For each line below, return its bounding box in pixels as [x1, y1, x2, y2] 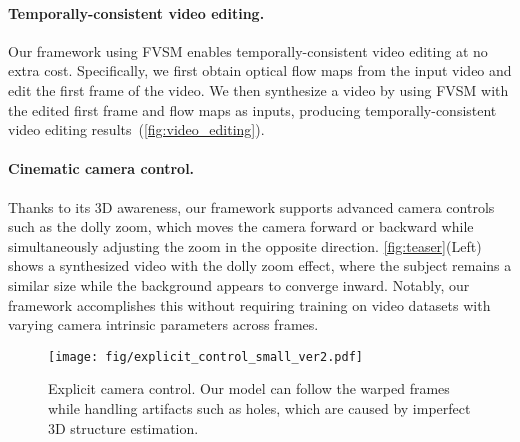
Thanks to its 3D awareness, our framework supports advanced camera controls [8, 196, 495, 217]
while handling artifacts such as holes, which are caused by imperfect [48, 397, 471, 418]
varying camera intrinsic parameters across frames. [8, 314, 319, 335]
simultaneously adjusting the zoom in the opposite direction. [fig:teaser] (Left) [8, 235, 482, 256]
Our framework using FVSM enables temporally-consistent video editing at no [8, 40, 488, 61]
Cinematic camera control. [8, 158, 195, 179]
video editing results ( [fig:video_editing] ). [8, 119, 265, 140]
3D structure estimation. [48, 417, 199, 438]
